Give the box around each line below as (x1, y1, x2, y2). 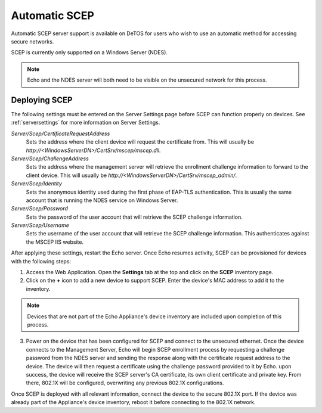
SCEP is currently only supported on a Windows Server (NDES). (11, 49, 168, 56)
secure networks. (11, 38, 54, 45)
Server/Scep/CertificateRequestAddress (11, 130, 110, 137)
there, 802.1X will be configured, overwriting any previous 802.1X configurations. (26, 379, 224, 387)
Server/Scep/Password (11, 205, 69, 212)
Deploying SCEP (11, 95, 73, 105)
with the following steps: (11, 257, 72, 265)
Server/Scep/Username (11, 222, 70, 229)
